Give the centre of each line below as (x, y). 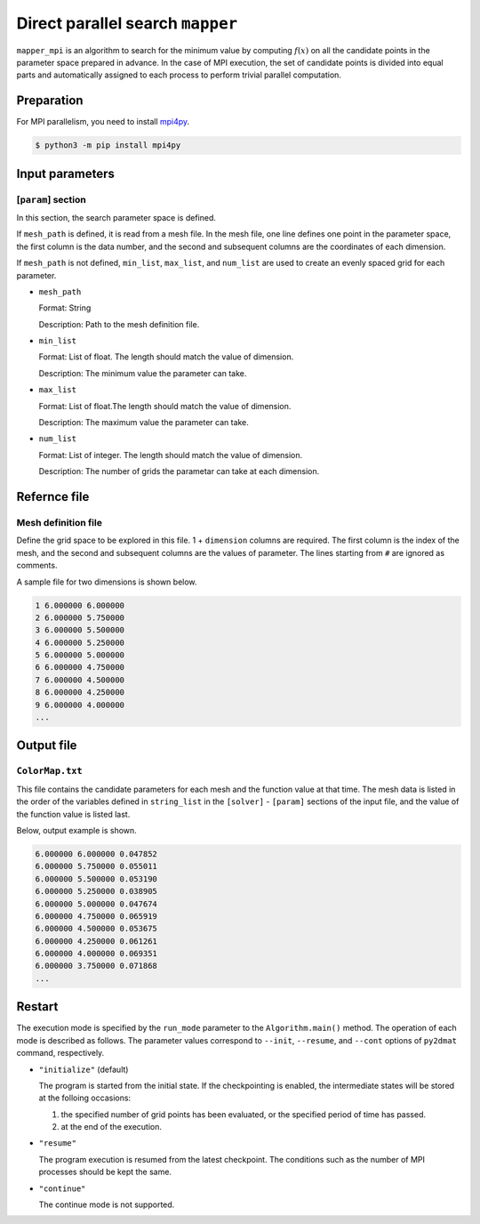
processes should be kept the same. (105, 1172)
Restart (37, 1007)
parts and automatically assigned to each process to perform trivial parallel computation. (179, 75)
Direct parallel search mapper (127, 23)
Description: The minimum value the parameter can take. (143, 373)
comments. (37, 566)
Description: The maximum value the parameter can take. (144, 423)
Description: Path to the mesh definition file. (119, 324)
